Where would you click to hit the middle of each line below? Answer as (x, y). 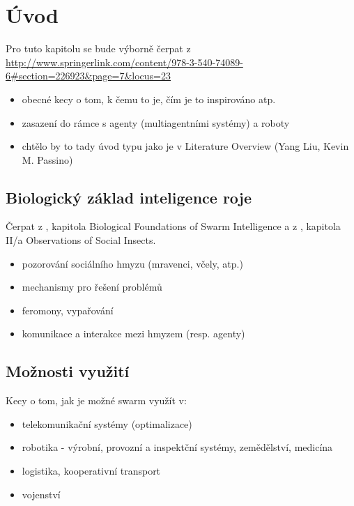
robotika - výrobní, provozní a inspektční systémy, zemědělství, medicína (177, 447)
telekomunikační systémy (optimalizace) (107, 423)
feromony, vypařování (68, 310)
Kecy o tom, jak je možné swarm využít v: (96, 400)
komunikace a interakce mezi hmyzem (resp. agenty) (133, 333)
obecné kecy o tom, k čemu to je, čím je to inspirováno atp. (149, 99)
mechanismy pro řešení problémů (92, 287)
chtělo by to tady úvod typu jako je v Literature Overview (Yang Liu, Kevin (185, 146)
